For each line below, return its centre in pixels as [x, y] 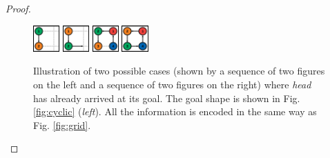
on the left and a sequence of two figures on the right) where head [172, 84]
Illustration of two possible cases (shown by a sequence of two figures [179, 71]
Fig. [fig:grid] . [62, 125]
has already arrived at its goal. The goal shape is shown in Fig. [167, 98]
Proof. [18, 8]
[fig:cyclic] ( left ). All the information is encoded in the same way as [175, 111]
